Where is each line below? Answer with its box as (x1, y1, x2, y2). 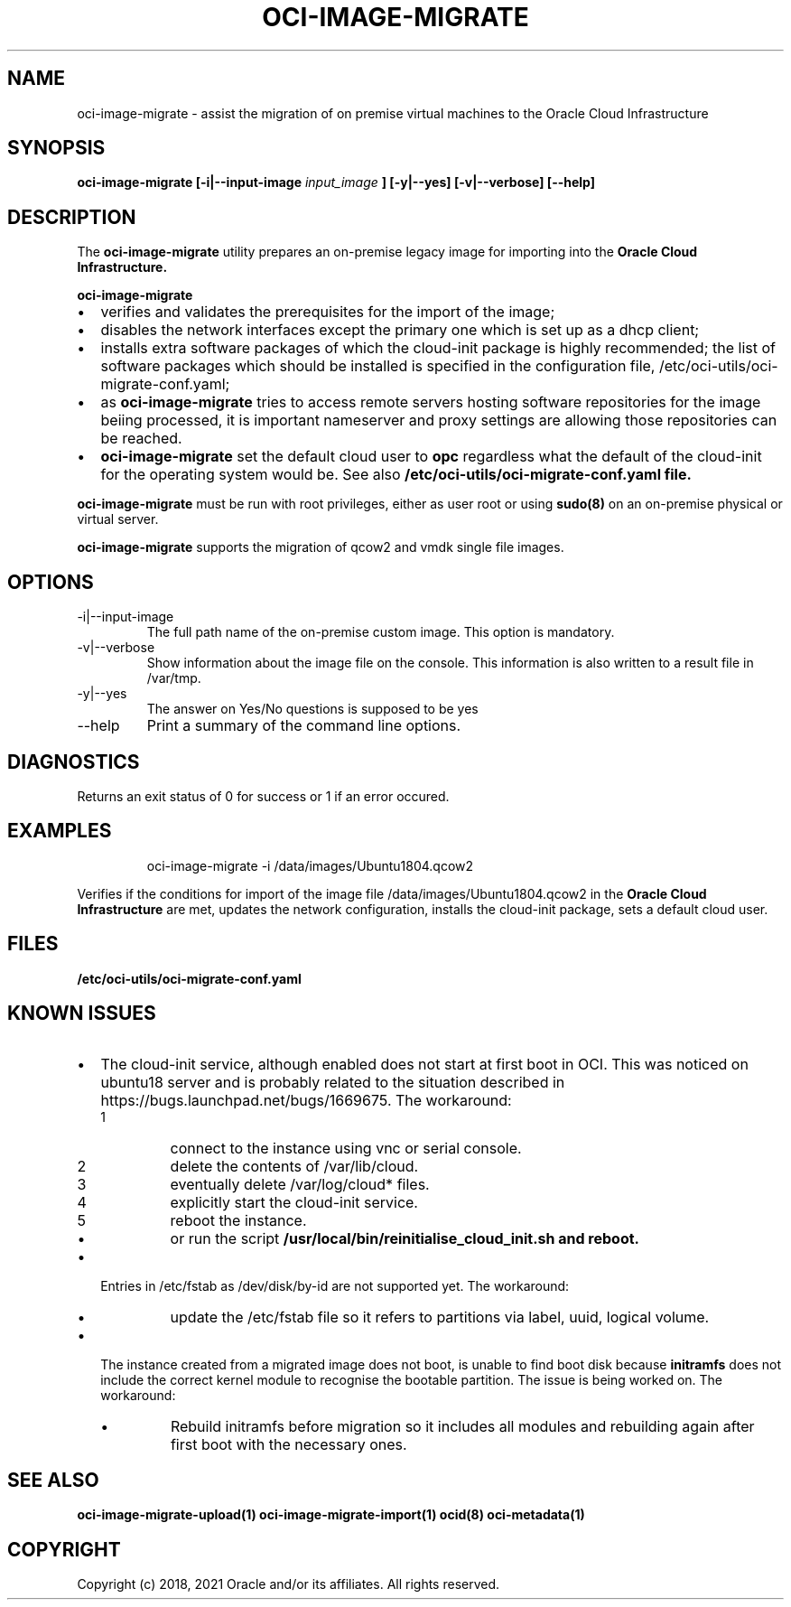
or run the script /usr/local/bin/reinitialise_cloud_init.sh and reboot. (170, 1229, 639, 1247)
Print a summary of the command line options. (146, 716, 461, 735)
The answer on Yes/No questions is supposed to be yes (146, 701, 479, 717)
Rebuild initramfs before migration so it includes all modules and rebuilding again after (170, 1416, 755, 1435)
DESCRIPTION (7, 205, 136, 229)
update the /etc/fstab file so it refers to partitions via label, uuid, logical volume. (170, 1307, 710, 1326)
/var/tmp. (146, 670, 201, 687)
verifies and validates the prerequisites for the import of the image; (100, 303, 555, 322)
